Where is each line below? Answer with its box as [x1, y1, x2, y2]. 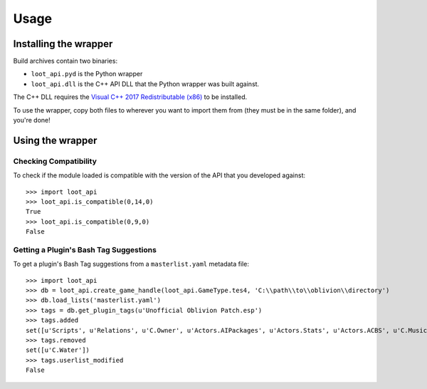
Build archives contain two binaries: [13, 57, 117, 66]
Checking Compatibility [13, 156, 97, 166]
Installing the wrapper [13, 38, 113, 50]
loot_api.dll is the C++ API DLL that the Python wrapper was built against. [31, 79, 260, 88]
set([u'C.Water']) [26, 346, 90, 354]
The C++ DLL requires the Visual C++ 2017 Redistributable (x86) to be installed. [13, 93, 248, 101]
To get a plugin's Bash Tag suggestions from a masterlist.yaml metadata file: [13, 260, 249, 269]
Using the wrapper [13, 134, 97, 146]
